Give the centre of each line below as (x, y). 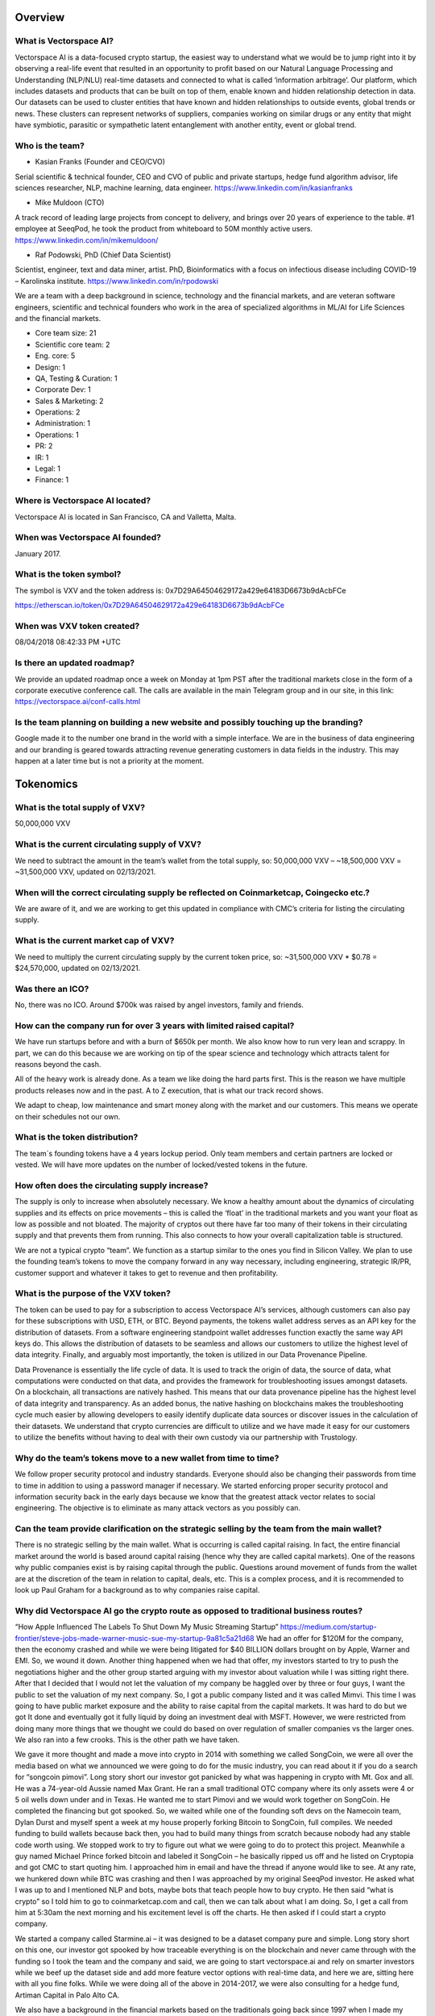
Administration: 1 (62, 423)
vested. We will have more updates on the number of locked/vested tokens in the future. (161, 1164)
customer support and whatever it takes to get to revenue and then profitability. (147, 1272)
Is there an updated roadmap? (75, 663)
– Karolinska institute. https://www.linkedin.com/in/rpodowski (117, 281)
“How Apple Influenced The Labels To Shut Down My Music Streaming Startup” (147, 1627)
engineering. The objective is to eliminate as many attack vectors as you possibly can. (158, 1508)
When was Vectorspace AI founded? (88, 538)
